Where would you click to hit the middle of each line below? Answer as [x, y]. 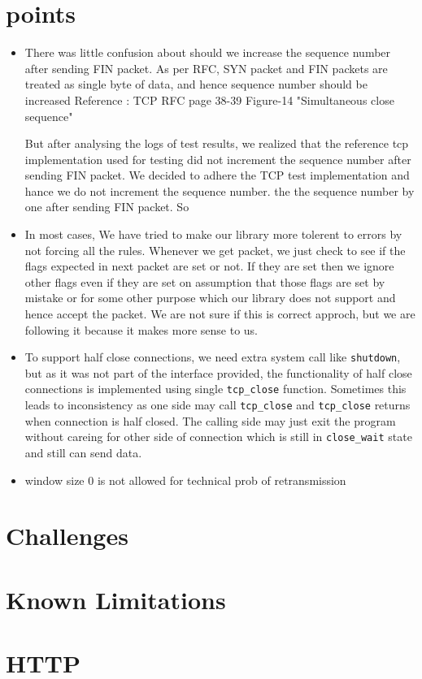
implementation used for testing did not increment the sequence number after [218, 159]
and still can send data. [83, 453]
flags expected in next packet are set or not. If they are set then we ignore [209, 266]
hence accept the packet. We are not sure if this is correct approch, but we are [220, 314]
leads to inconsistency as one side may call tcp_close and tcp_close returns [218, 405]
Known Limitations [116, 599]
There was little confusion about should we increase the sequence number [208, 52]
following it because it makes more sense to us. [141, 329]
